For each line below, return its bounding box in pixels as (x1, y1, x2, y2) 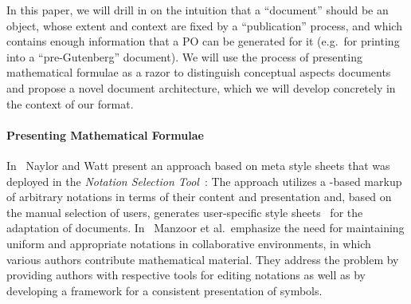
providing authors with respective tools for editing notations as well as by (6, 266, 366, 283)
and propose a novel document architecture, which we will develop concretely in (6, 79, 396, 96)
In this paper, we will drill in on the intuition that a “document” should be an (6, 2, 389, 18)
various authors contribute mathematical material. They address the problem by (6, 251, 399, 267)
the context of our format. (6, 95, 134, 112)
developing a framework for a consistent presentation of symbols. (6, 282, 323, 298)
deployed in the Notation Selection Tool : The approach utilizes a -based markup (6, 172, 402, 189)
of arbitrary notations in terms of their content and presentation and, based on (6, 188, 392, 205)
